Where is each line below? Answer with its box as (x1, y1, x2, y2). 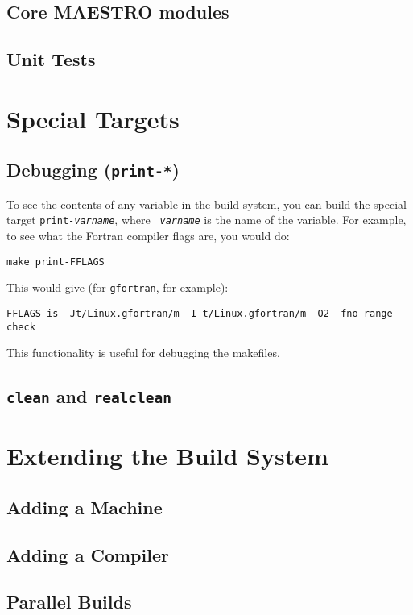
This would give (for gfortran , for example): (6, 279, 229, 296)
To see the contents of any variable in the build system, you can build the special (6, 195, 407, 212)
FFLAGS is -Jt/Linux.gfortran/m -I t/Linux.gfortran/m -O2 (6, 307, 329, 319)
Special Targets (6, 102, 180, 135)
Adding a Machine (6, 494, 163, 519)
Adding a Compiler (6, 542, 169, 567)
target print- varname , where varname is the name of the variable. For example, (6, 211, 407, 228)
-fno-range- (335, 307, 399, 319)
